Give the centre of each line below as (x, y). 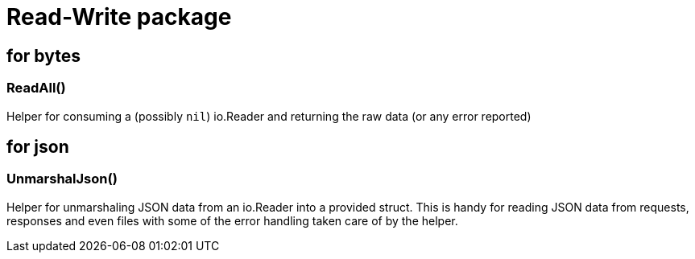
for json (38, 146)
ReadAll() (36, 88)
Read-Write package (119, 17)
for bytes (43, 55)
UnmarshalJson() (62, 179)
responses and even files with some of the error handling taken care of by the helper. (232, 220)
